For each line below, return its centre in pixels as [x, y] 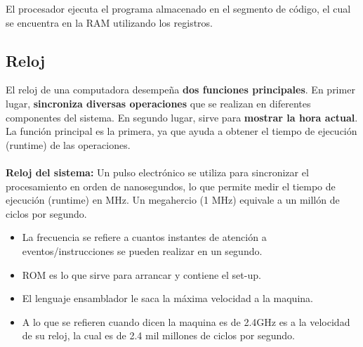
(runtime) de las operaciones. [68, 144]
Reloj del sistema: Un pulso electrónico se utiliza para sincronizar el [157, 172]
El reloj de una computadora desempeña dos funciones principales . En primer [180, 90]
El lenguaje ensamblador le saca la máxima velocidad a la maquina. [167, 298]
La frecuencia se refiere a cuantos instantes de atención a [144, 237]
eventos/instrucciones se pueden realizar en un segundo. [142, 250]
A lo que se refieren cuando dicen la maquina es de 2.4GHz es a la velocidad [186, 321]
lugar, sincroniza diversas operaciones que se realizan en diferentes [158, 103]
